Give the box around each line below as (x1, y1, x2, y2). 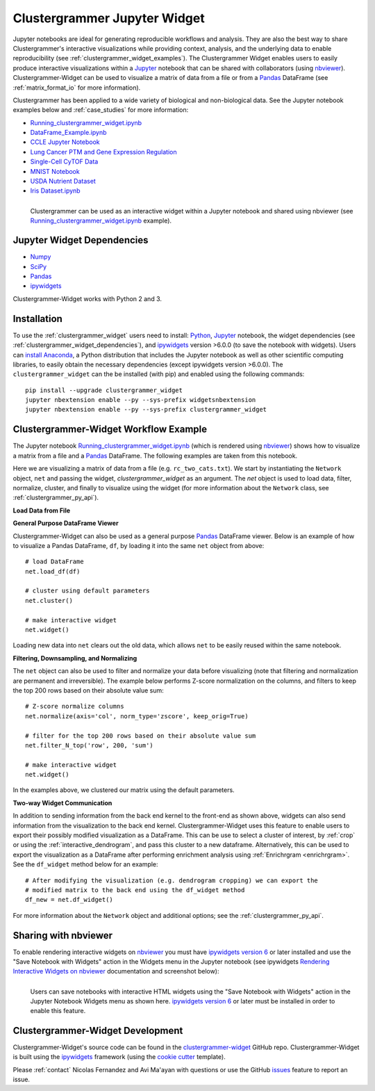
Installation (12, 313, 62, 325)
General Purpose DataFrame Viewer (12, 519, 119, 528)
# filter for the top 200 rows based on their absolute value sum (25, 732, 256, 740)
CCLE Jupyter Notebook (30, 138, 100, 146)
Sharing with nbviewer (12, 929, 113, 942)
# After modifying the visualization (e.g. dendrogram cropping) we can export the (25, 876, 319, 884)
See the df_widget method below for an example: (12, 860, 159, 868)
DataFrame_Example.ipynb (30, 129, 107, 137)
